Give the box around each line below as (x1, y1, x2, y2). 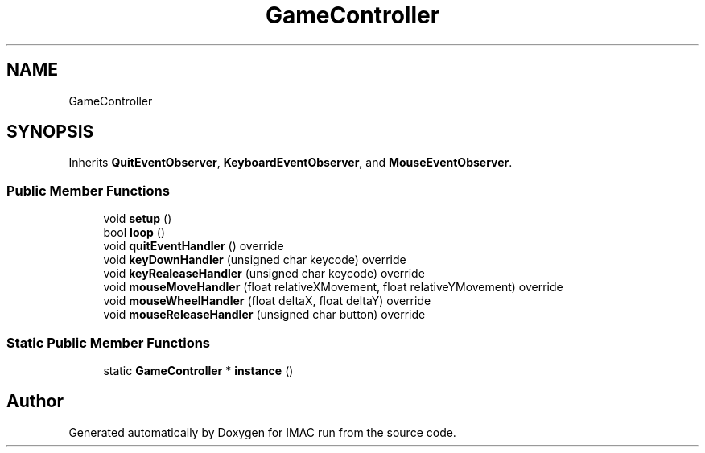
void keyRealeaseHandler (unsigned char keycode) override (103, 266, 425, 281)
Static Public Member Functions (6, 334, 211, 351)
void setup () (103, 212, 172, 226)
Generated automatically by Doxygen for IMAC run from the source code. (68, 425, 456, 439)
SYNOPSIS (6, 121, 94, 142)
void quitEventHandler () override (103, 239, 284, 253)
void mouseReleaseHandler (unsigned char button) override (103, 307, 426, 322)
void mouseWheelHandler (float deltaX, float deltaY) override (103, 294, 431, 308)
